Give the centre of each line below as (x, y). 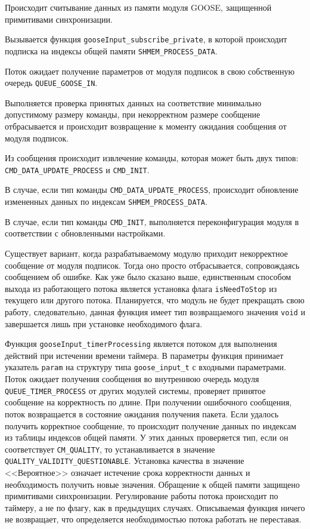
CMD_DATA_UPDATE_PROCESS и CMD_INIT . (77, 169)
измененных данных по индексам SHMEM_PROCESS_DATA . (106, 202)
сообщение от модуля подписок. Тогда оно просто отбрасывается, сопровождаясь (152, 265)
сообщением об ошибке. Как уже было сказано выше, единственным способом (148, 277)
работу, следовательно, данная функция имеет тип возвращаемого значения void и (155, 311)
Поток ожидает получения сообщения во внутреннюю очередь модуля (132, 379)
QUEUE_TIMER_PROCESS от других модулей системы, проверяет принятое (135, 390)
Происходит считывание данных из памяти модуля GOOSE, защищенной (138, 7)
